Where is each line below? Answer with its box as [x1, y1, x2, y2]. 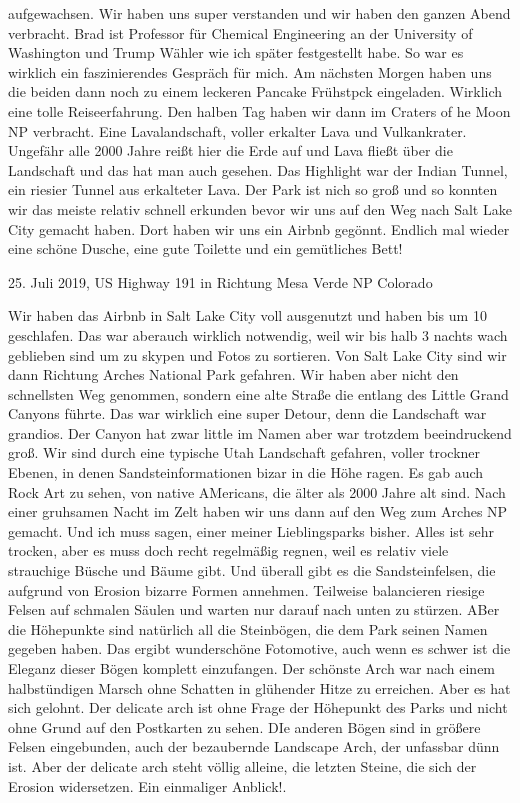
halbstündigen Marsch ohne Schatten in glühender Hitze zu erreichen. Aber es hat [8, 677, 511, 698]
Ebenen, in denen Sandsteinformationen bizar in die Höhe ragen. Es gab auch [8, 462, 484, 483]
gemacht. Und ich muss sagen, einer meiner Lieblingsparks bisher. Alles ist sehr [8, 520, 494, 541]
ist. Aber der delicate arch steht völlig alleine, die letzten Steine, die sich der [8, 755, 477, 776]
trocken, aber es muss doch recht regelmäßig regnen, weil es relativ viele [8, 540, 449, 561]
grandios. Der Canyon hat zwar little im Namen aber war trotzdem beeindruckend [8, 422, 512, 443]
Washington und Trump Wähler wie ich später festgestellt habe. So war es [8, 42, 464, 63]
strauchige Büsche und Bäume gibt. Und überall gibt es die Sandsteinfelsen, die [8, 560, 496, 581]
